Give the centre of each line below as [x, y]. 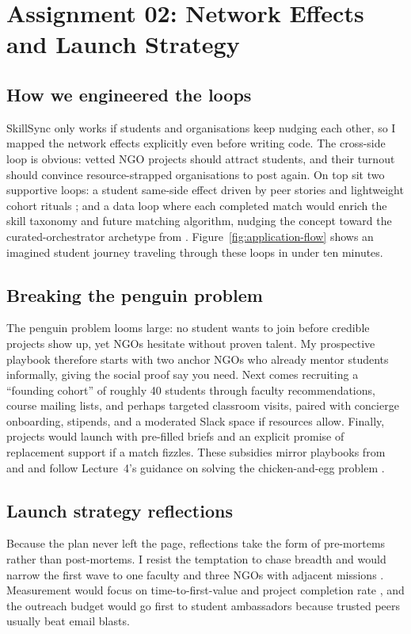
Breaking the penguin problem [135, 294]
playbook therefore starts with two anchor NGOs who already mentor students [198, 359]
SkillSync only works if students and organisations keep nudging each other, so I [201, 127]
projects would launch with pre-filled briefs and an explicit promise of [175, 436]
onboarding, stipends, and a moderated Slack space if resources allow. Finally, [196, 420]
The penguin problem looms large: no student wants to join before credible [188, 328]
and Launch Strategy [123, 44]
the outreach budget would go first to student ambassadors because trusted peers [204, 605]
